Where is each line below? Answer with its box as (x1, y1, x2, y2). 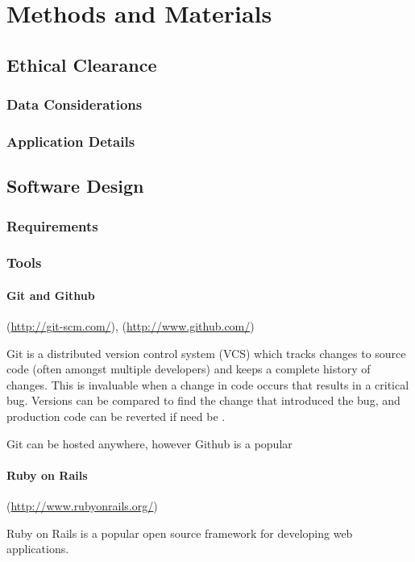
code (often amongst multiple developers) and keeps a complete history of (6, 360, 371, 377)
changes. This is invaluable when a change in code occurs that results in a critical (6, 376, 409, 393)
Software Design (6, 173, 144, 198)
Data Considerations (6, 94, 143, 114)
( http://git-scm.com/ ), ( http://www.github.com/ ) (6, 318, 255, 335)
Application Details (6, 131, 135, 151)
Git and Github (6, 286, 95, 303)
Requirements (6, 215, 98, 235)
